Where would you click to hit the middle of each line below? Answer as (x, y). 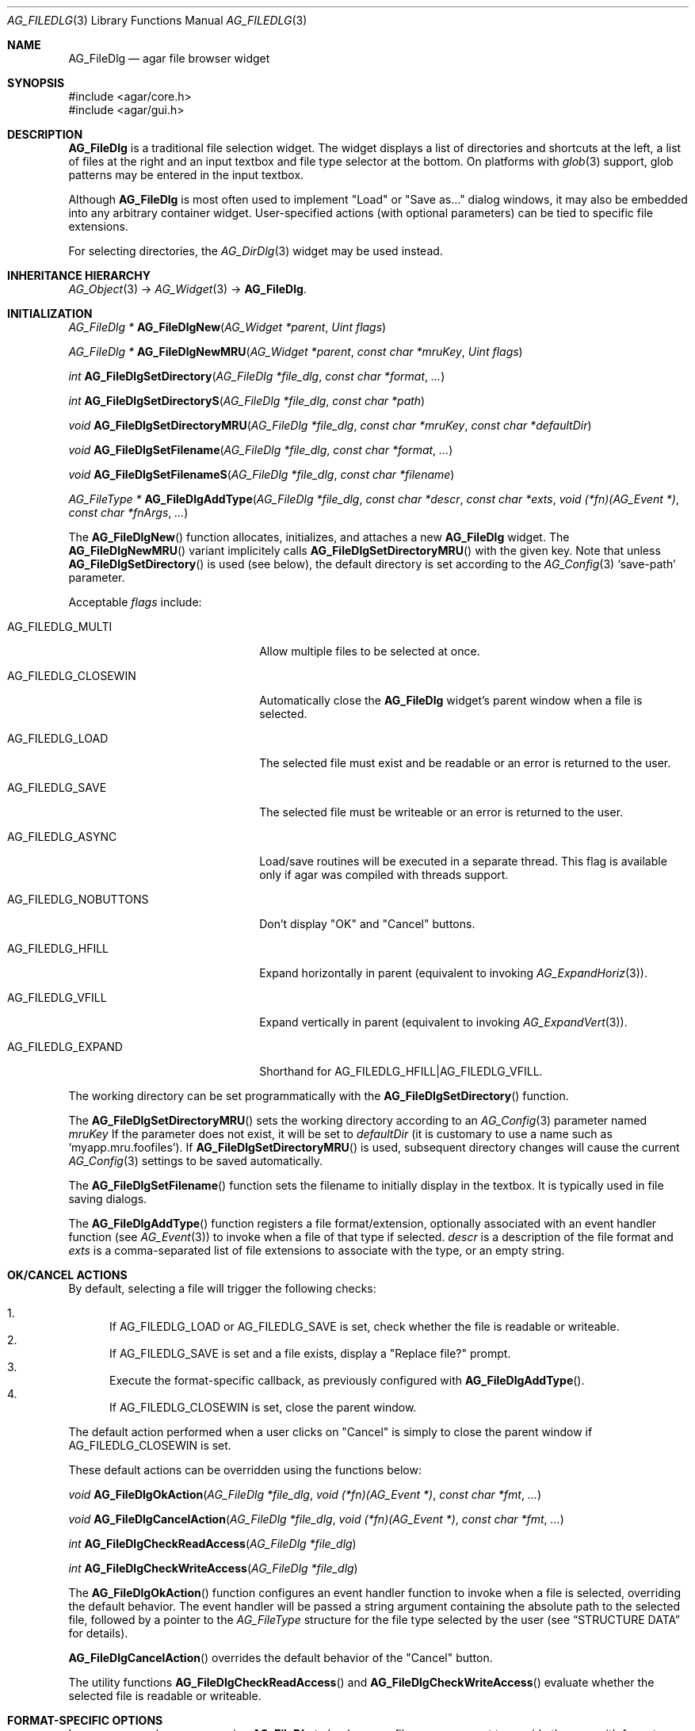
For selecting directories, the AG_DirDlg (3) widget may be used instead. (256, 251)
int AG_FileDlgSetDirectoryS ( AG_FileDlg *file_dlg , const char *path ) (247, 401)
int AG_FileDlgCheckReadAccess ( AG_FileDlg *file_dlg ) (212, 1544)
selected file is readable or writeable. (165, 1696)
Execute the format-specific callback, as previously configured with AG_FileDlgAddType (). (347, 1380)
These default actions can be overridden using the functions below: (245, 1470)
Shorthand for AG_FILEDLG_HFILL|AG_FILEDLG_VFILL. (401, 1071)
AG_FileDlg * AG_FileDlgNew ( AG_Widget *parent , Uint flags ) (227, 327)
